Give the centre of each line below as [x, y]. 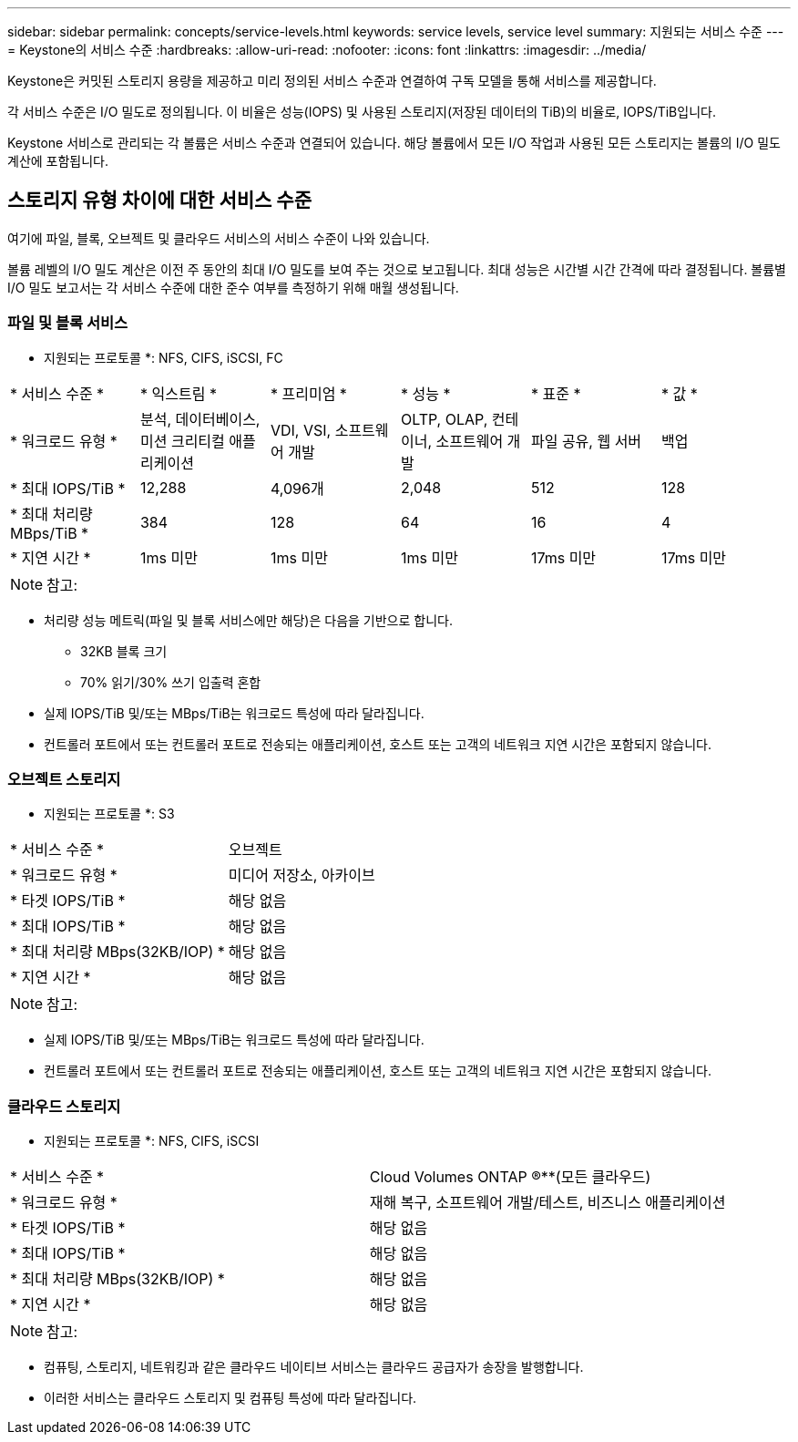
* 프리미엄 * [308, 393]
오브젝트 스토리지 [64, 779]
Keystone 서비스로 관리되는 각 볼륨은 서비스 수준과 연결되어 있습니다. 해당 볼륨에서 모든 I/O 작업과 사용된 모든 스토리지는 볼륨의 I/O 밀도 [394, 143]
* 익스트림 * [178, 393]
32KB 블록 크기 [124, 651]
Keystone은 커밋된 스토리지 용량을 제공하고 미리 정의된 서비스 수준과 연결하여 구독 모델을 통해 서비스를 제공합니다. [332, 81]
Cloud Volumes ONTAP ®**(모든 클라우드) [510, 1177]
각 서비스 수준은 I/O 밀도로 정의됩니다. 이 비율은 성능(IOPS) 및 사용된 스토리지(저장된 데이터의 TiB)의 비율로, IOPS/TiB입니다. [362, 112]
